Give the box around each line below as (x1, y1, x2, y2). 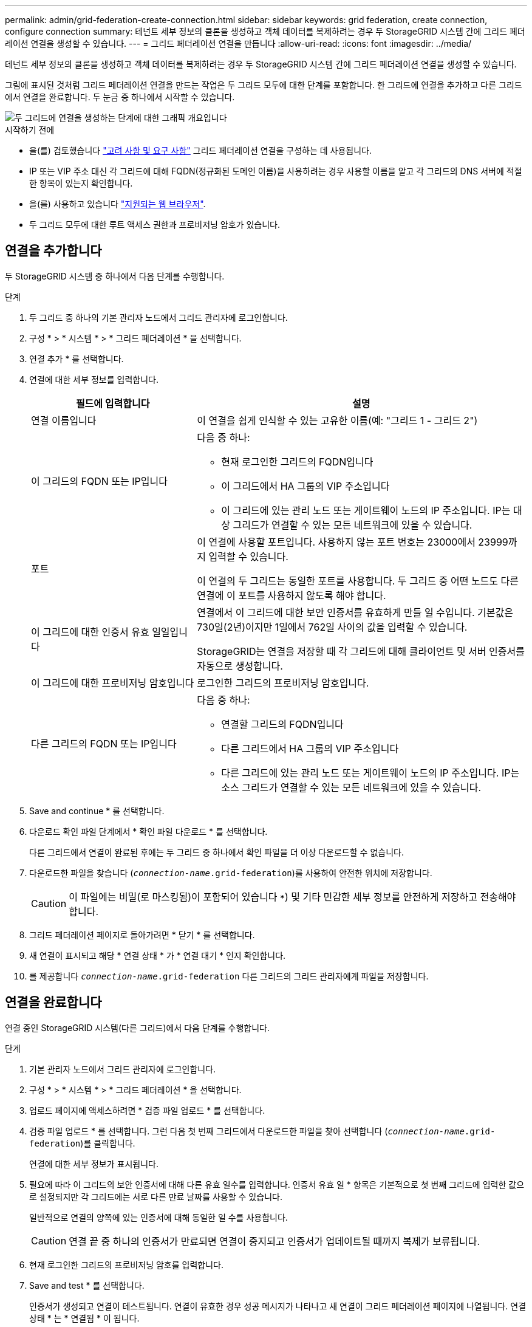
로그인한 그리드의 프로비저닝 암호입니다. (197, 676, 369, 689)
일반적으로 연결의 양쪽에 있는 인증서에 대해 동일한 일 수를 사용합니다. (29, 1212, 288, 1222)
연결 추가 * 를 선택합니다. (29, 353, 124, 364)
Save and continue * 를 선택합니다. (29, 805, 165, 816)
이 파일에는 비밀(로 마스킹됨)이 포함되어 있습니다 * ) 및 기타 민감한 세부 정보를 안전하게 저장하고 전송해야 (69, 890, 516, 903)
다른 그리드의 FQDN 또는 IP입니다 (31, 737, 177, 750)
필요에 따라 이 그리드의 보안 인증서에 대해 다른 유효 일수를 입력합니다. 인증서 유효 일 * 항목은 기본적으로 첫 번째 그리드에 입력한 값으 (29, 1179, 525, 1190)
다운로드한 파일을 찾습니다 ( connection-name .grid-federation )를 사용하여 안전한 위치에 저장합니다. (29, 867, 432, 878)
